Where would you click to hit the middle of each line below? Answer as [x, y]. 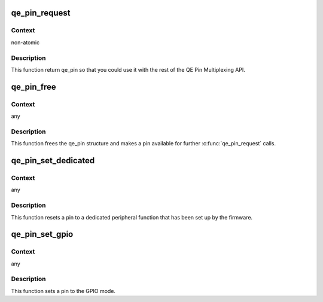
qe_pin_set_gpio [42, 234]
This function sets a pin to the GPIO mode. [63, 291]
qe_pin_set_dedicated [53, 161]
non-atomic [25, 42]
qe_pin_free [33, 87]
